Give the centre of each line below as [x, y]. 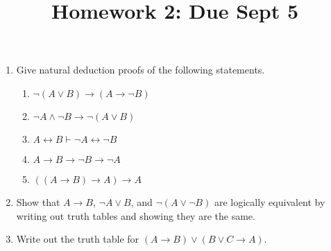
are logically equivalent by [270, 201]
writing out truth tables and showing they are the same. [136, 215]
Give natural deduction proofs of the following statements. [141, 70]
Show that [38, 201]
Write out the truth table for [78, 239]
